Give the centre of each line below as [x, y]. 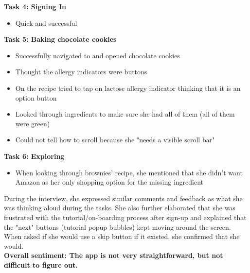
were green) [33, 123]
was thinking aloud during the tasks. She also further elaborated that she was [120, 208]
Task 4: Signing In [35, 6]
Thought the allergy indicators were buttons [81, 72]
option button [36, 97]
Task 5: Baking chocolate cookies [60, 39]
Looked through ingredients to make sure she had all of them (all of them [125, 114]
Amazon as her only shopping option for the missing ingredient [109, 182]
